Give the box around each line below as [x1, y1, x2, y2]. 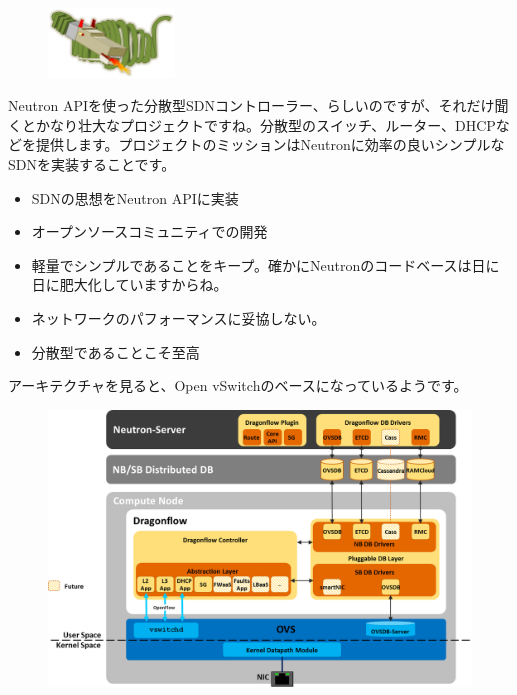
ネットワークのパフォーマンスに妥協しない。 [31, 308, 326, 329]
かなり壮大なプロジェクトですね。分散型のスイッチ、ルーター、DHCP [35, 114, 496, 135]
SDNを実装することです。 [8, 154, 176, 175]
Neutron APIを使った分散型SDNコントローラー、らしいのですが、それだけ [8, 95, 495, 116]
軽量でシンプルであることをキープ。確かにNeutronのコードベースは [31, 254, 472, 275]
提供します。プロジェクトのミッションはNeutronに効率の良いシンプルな [35, 134, 505, 155]
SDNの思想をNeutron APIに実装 [31, 187, 239, 208]
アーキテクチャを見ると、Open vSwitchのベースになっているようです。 [8, 375, 468, 396]
